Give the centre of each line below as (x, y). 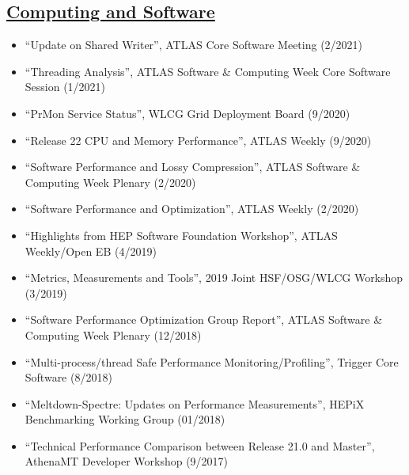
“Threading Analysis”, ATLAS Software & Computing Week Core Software (208, 71)
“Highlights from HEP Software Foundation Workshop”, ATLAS (181, 235)
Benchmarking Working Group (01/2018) (125, 419)
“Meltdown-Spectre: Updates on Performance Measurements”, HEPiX (195, 403)
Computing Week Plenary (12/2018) (113, 334)
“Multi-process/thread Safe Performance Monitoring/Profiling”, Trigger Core (212, 361)
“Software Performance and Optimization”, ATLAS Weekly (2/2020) (192, 209)
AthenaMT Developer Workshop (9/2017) (127, 461)
